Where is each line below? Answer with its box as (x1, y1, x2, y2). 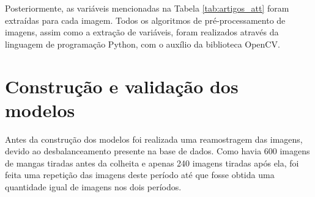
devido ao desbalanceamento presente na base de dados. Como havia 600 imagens (5, 145, 310, 157)
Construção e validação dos (5, 73, 239, 98)
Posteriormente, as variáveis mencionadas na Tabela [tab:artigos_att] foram (5, 2, 289, 14)
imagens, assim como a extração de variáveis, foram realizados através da (5, 26, 279, 38)
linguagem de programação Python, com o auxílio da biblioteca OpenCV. (5, 37, 280, 50)
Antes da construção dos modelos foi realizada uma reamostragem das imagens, (5, 132, 303, 145)
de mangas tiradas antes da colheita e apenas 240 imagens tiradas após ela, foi (5, 156, 299, 169)
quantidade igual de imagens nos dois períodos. (5, 181, 182, 193)
